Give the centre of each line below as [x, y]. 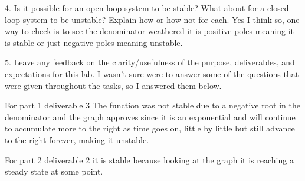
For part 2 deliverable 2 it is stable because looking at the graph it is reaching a [149, 159]
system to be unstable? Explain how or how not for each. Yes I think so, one [161, 19]
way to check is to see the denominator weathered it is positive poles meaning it [149, 31]
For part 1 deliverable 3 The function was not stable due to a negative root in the [153, 105]
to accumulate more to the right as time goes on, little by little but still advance [150, 128]
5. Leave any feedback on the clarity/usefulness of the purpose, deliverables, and [150, 62]
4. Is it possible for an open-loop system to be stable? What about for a [135, 8]
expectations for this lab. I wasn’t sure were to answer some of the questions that [152, 73]
